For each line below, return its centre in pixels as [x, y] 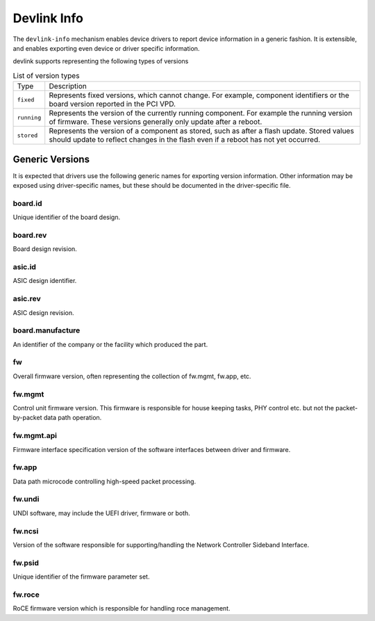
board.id [27, 203]
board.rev [30, 235]
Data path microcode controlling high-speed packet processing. [105, 481]
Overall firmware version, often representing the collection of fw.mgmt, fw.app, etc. [132, 376]
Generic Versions [51, 159]
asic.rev [27, 299]
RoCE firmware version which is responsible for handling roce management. [122, 608]
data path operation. [73, 418]
